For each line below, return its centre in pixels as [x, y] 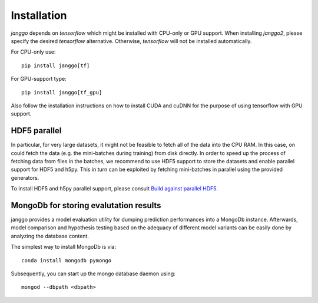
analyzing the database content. [50, 236]
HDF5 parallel [36, 131]
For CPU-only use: [33, 52]
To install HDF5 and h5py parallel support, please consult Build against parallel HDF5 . [114, 189]
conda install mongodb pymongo [67, 260]
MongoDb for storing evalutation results [86, 205]
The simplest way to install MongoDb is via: [64, 247]
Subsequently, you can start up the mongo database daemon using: [93, 274]
